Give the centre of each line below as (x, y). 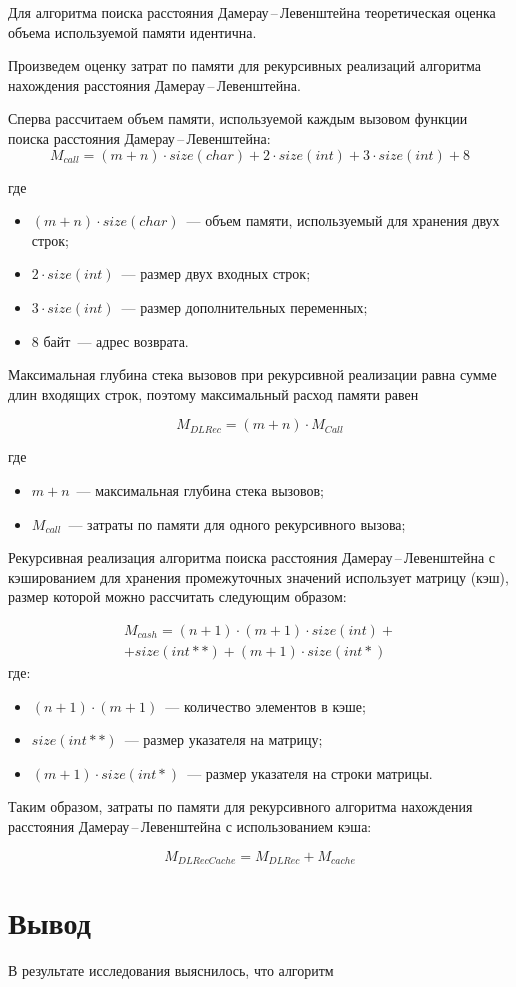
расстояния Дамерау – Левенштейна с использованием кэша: (190, 825)
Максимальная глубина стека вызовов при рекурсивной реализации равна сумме (252, 374)
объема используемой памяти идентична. (132, 31)
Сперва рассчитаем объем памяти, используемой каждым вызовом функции (238, 118)
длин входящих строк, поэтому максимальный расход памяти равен (213, 393)
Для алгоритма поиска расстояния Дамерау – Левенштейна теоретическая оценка (252, 12)
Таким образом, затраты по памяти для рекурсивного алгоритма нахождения (240, 806)
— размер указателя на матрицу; (223, 739)
